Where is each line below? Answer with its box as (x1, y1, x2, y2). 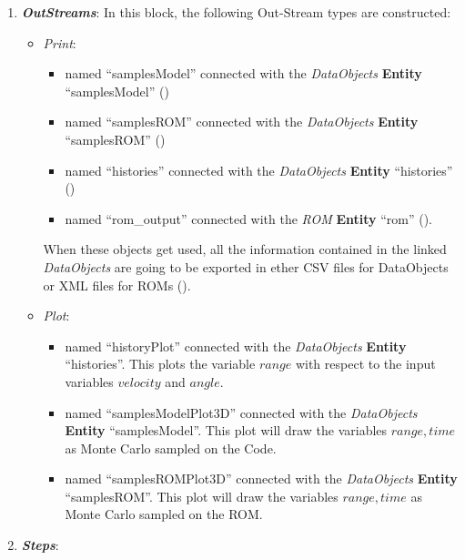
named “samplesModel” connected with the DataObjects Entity (65, 64, 422, 83)
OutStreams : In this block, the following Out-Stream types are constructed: (21, 3, 451, 21)
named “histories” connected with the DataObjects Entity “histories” (65, 160, 453, 179)
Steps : (21, 535, 59, 555)
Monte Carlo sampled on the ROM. (65, 504, 263, 524)
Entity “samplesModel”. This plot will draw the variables (65, 421, 388, 440)
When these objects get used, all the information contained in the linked (43, 239, 447, 259)
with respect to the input (295, 354, 436, 373)
